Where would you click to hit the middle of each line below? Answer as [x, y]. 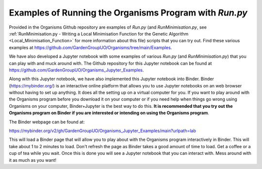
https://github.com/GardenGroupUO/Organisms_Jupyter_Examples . [76, 70]
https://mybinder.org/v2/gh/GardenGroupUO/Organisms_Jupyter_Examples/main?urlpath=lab [103, 131]
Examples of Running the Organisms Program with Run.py [128, 13]
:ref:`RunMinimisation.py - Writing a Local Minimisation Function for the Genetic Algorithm [99, 34]
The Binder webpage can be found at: [47, 122]
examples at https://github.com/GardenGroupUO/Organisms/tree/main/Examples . [90, 47]
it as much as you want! [33, 160]
